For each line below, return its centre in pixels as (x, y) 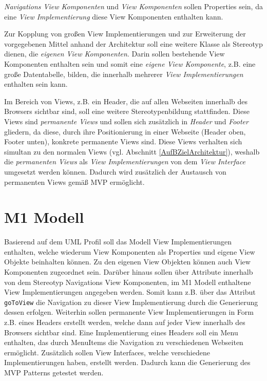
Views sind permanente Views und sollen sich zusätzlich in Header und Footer (126, 121)
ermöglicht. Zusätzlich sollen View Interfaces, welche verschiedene (107, 352)
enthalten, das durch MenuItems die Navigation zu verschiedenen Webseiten (124, 342)
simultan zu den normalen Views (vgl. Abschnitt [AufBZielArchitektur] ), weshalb (132, 151)
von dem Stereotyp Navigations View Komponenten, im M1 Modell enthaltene (128, 282)
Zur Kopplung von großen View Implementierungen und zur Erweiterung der (125, 34)
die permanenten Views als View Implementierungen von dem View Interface (125, 161)
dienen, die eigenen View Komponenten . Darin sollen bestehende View (115, 54)
